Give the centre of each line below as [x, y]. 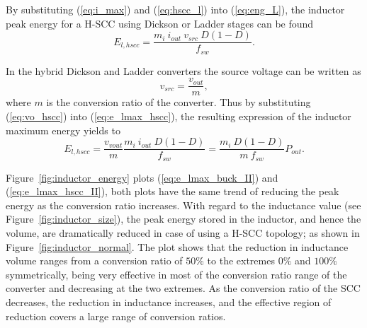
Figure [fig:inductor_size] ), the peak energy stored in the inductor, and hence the [183, 219]
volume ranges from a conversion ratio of [94, 260]
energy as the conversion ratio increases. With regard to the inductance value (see [183, 205]
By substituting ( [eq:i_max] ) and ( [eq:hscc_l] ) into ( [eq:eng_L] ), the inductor [175, 9]
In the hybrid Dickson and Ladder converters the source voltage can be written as [183, 70]
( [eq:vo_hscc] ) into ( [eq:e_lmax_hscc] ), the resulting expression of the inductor [179, 116]
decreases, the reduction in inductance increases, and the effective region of [169, 302]
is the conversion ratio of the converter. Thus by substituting [179, 102]
